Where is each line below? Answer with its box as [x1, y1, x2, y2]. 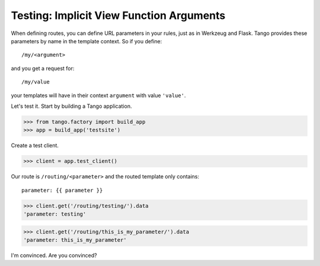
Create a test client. [11, 142, 59, 149]
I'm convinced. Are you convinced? [11, 252, 97, 259]
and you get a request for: [11, 65, 75, 72]
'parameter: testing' [23, 210, 87, 217]
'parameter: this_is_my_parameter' [23, 236, 127, 243]
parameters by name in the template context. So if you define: [11, 37, 162, 44]
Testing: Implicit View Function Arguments [11, 9, 226, 22]
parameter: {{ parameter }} [21, 187, 103, 194]
